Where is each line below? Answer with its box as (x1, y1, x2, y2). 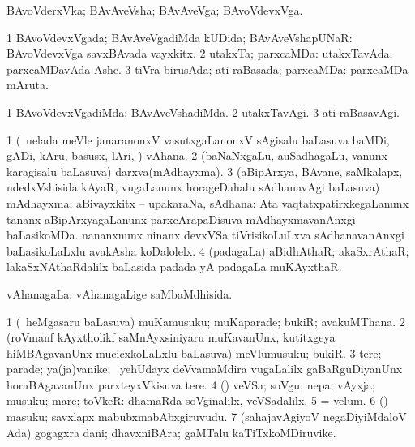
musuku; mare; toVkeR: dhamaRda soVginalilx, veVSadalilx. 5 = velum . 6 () (6, 392, 388, 409)
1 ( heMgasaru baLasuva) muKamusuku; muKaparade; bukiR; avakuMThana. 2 (6, 312, 405, 329)
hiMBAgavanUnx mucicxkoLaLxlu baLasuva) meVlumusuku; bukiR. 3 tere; (6, 344, 382, 361)
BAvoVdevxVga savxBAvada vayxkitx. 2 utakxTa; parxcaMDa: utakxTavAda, (6, 45, 393, 62)
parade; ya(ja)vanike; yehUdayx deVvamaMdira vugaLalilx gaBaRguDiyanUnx (6, 360, 403, 377)
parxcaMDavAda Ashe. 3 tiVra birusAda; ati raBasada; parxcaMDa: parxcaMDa (6, 60, 409, 77)
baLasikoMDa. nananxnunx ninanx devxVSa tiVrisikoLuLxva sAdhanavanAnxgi (6, 226, 404, 243)
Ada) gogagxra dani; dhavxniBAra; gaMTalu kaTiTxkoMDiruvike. (6, 423, 336, 441)
